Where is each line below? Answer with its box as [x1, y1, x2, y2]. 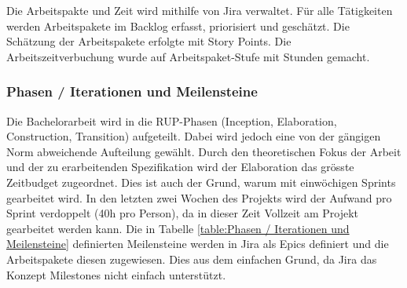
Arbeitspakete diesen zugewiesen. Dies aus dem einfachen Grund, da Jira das [6, 250, 377, 267]
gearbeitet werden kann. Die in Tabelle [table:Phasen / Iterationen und [6, 220, 350, 236]
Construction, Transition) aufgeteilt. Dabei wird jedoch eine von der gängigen [6, 128, 381, 144]
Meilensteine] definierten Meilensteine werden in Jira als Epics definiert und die [6, 235, 389, 252]
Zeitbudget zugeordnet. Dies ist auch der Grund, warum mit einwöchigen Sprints [6, 173, 396, 190]
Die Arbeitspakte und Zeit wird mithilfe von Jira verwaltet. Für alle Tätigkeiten [6, 2, 393, 18]
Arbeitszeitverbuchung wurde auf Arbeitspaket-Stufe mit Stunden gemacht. [6, 48, 370, 64]
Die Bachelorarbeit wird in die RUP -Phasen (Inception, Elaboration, [6, 112, 337, 129]
